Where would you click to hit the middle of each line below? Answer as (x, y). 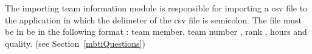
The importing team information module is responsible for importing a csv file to (156, 8)
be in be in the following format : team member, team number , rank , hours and (156, 31)
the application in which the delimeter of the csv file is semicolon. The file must (153, 19)
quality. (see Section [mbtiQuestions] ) (75, 43)
